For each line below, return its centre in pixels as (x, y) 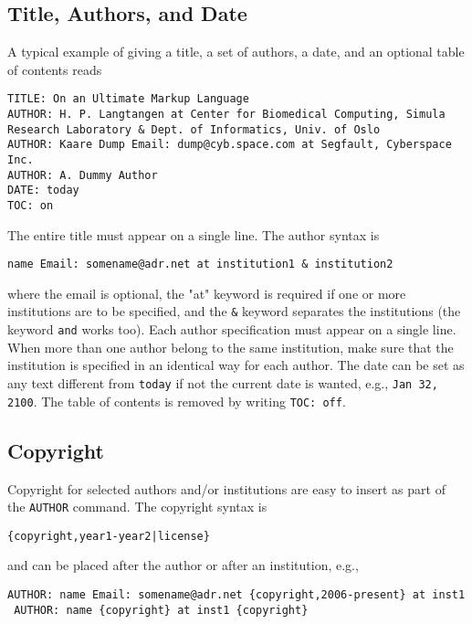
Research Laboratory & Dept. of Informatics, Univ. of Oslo (194, 129)
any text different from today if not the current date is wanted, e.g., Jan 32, (223, 382)
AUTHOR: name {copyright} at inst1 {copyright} (161, 610)
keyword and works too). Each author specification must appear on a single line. (232, 329)
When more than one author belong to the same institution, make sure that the (231, 347)
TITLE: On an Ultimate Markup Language (128, 99)
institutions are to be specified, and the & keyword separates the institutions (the (234, 311)
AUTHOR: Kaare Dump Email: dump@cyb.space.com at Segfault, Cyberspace (230, 145)
